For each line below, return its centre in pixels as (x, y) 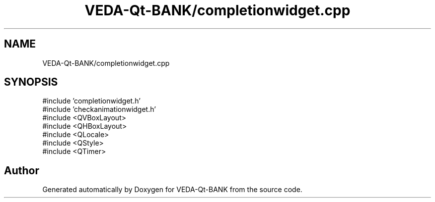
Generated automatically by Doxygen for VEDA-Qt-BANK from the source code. (172, 190)
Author (22, 170)
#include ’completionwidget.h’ (91, 101)
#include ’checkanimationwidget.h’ (99, 109)
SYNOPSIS (31, 82)
